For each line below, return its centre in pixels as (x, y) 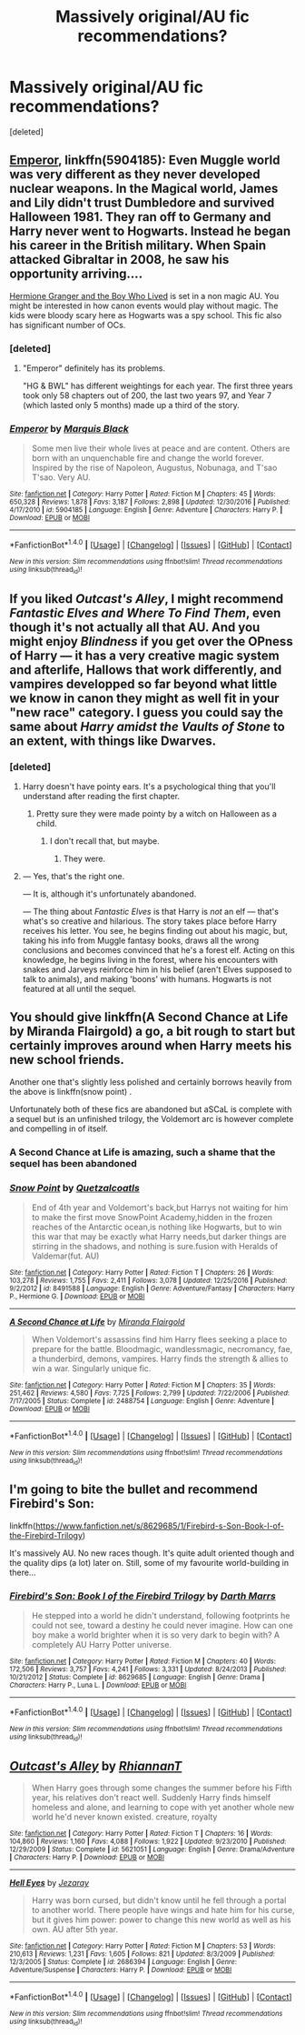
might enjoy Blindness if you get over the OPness (151, 642)
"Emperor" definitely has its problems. (94, 368)
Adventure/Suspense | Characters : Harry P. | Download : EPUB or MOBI (121, 1970)
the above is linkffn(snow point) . (71, 1091)
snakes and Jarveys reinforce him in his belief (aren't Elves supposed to (157, 969)
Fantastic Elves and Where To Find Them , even (145, 612)
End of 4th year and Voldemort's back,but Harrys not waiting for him (160, 1208)
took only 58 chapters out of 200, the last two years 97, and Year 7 (147, 396)
